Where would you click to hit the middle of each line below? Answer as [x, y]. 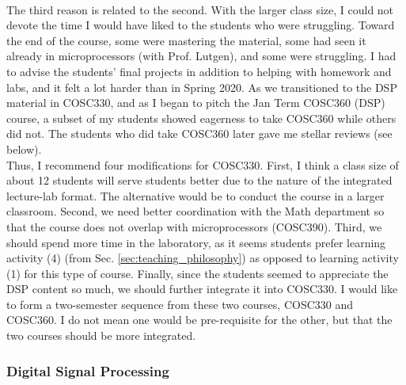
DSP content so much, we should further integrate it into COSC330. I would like [202, 289]
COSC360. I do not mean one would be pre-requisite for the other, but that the [199, 320]
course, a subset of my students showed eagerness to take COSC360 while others [201, 118]
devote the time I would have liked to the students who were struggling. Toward [201, 25]
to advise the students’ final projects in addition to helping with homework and [199, 71]
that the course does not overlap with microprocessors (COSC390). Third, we [194, 226]
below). [24, 149]
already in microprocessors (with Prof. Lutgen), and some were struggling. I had [201, 56]
